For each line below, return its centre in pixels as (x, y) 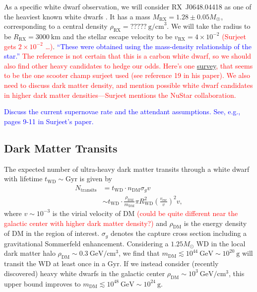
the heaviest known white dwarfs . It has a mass (77, 16)
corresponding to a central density (56, 26)
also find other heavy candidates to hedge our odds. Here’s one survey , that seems (128, 65)
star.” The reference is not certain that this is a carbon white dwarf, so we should (128, 56)
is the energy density (215, 223)
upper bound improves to (42, 283)
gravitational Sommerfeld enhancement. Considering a (86, 243)
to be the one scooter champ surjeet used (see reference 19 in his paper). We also (127, 75)
